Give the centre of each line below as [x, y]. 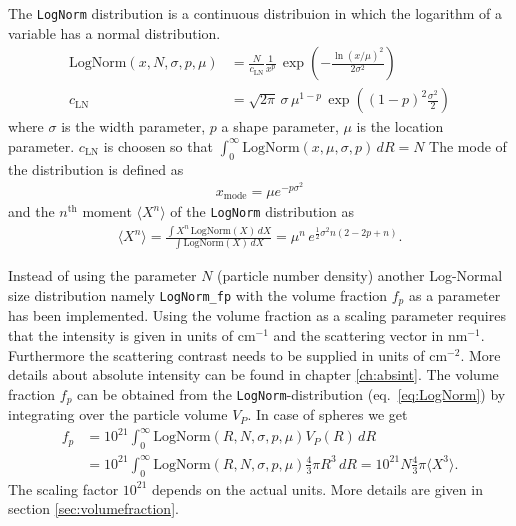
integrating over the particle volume [118, 414]
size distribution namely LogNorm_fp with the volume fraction [198, 295]
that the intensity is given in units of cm [132, 335]
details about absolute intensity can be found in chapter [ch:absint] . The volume [253, 374]
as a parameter [454, 295]
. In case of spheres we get [327, 414]
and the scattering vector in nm [370, 335]
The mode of [468, 145]
